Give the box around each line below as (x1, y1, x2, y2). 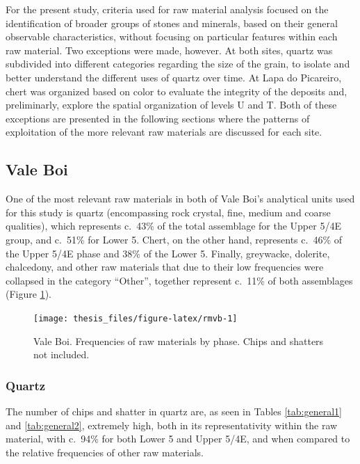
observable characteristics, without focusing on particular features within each (6, 29, 338, 44)
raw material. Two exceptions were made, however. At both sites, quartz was (6, 42, 333, 57)
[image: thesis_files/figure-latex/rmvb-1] (33, 313, 238, 323)
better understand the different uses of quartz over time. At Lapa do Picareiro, (6, 70, 342, 84)
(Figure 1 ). (6, 287, 51, 301)
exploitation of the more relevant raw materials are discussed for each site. (6, 125, 322, 139)
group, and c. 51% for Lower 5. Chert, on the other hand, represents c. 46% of (6, 232, 343, 246)
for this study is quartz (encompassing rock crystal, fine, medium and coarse (6, 205, 331, 219)
